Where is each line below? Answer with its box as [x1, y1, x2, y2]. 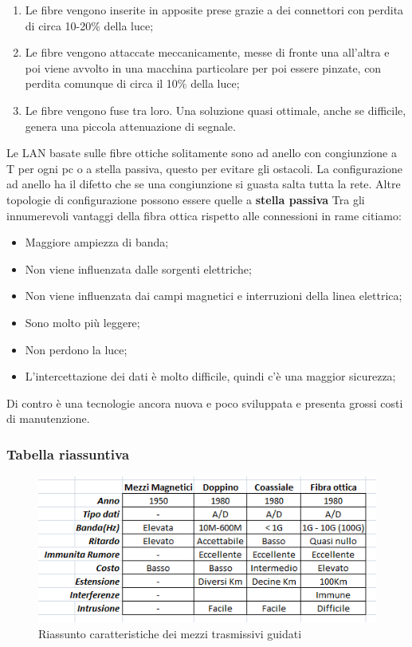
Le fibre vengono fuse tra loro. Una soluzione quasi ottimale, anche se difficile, [25, 101, 406, 118]
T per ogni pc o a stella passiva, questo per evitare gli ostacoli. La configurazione [6, 160, 402, 176]
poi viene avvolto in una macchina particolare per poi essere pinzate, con [25, 59, 382, 76]
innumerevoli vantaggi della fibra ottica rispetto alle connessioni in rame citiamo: [6, 207, 402, 223]
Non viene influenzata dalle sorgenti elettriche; [25, 260, 252, 277]
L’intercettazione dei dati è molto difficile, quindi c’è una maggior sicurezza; [25, 368, 396, 385]
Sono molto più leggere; [25, 314, 140, 330]
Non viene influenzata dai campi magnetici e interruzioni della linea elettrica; [25, 287, 402, 304]
